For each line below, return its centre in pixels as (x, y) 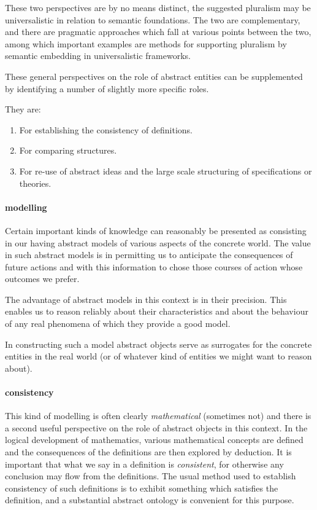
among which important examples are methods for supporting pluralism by (146, 43)
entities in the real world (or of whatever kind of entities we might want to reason (158, 356)
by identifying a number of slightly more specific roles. (107, 88)
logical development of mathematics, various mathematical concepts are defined (154, 440)
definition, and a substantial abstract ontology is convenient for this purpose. (150, 500)
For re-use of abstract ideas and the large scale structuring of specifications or (166, 171)
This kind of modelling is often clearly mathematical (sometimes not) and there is (158, 416)
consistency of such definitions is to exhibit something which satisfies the (142, 488)
